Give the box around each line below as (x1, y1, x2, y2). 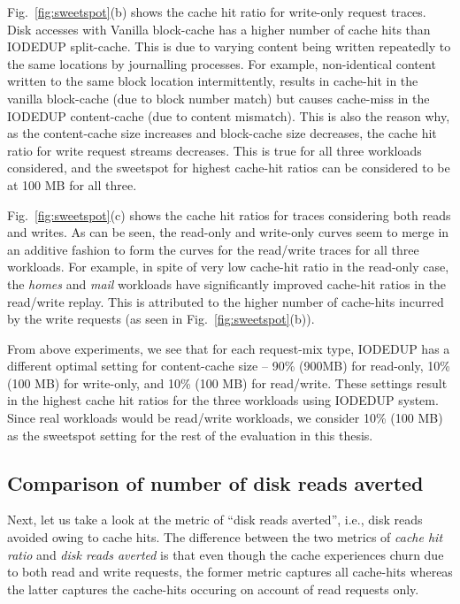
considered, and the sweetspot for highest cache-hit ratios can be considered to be (7, 158, 450, 177)
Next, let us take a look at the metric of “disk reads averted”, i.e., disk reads (7, 510, 423, 529)
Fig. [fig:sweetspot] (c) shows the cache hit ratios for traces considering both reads (7, 205, 451, 224)
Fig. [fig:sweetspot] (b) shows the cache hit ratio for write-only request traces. (7, 3, 426, 20)
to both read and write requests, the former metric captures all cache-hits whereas (7, 562, 453, 581)
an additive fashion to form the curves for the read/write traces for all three (7, 240, 419, 258)
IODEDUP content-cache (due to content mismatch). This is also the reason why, (7, 106, 450, 125)
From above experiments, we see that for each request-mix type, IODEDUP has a (7, 339, 450, 357)
